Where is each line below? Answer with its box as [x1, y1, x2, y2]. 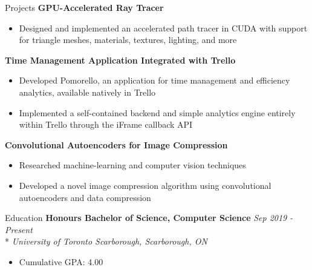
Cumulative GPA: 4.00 [19, 255, 103, 268]
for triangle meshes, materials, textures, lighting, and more [19, 33, 237, 46]
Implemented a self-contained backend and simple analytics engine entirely [19, 106, 296, 119]
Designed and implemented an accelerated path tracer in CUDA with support [19, 21, 308, 34]
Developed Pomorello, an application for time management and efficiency [19, 74, 290, 87]
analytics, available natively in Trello [19, 85, 156, 98]
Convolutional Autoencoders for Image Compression [5, 138, 228, 151]
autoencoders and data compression [19, 191, 151, 203]
